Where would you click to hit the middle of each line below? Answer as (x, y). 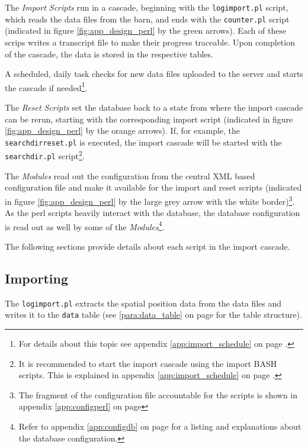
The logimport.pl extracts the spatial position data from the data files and (143, 303)
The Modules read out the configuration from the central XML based (130, 175)
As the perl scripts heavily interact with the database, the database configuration (153, 213)
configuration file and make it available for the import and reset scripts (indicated (153, 187)
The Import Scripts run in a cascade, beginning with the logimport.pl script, (147, 7)
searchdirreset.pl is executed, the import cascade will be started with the (143, 142)
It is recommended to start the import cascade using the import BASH (148, 363)
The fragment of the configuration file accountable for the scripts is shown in (158, 394)
